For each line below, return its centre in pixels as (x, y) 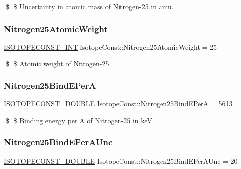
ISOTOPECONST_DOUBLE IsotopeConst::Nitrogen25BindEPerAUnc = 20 (121, 160)
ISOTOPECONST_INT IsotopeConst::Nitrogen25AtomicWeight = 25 (111, 47)
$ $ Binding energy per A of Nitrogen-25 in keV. (80, 120)
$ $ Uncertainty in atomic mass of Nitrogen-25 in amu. (90, 6)
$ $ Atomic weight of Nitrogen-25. (58, 63)
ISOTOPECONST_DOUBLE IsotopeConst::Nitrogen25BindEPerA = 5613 (118, 104)
